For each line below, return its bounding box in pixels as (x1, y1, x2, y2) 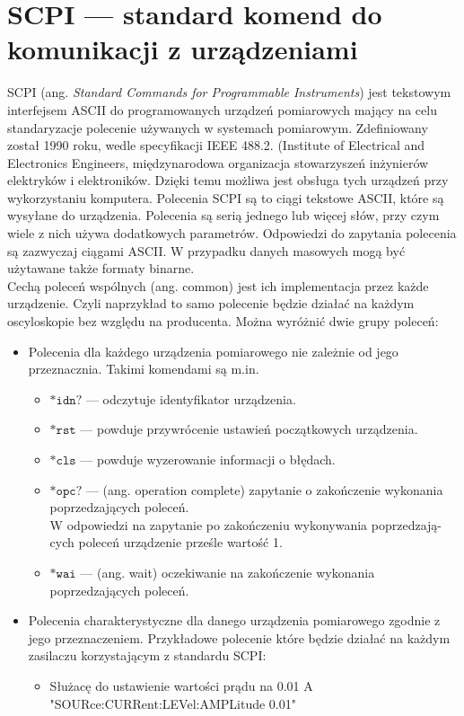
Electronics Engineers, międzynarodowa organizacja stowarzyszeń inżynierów (7, 153, 429, 172)
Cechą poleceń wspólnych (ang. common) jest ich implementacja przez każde (7, 276, 429, 295)
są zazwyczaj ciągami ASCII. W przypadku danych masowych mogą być (7, 241, 406, 260)
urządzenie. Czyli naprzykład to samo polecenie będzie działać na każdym (7, 294, 415, 313)
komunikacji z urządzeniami (7, 31, 358, 67)
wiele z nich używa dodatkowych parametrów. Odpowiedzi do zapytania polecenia (7, 224, 457, 243)
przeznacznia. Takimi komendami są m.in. (28, 359, 259, 378)
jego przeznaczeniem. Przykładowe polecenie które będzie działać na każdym (28, 628, 451, 647)
